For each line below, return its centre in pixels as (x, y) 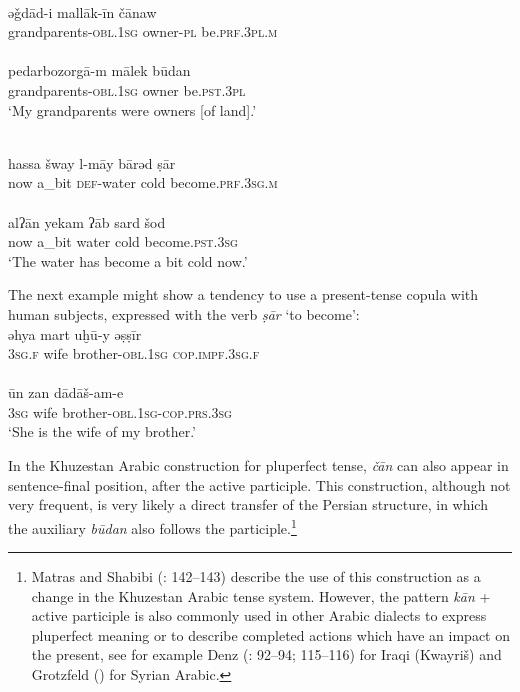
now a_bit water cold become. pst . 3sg (123, 241)
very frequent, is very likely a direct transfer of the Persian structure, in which (248, 504)
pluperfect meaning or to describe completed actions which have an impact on (270, 634)
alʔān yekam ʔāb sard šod (87, 221)
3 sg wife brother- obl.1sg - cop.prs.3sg (120, 411)
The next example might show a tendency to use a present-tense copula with (243, 294)
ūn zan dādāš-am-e (66, 392)
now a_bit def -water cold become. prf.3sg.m (143, 182)
